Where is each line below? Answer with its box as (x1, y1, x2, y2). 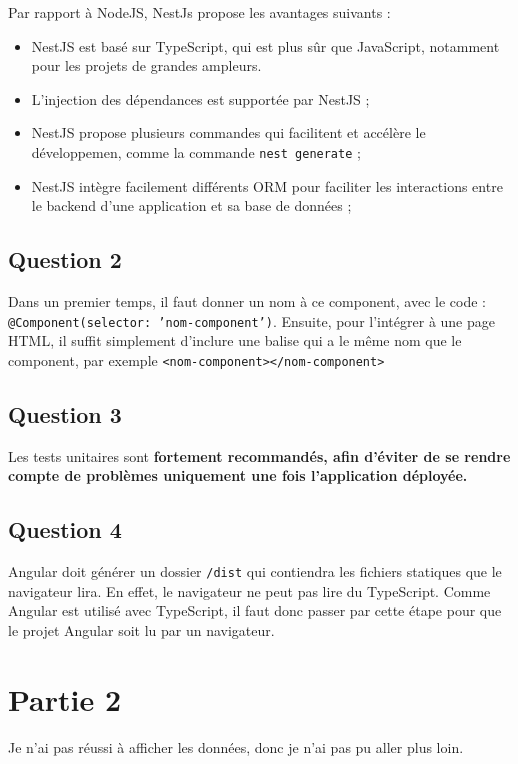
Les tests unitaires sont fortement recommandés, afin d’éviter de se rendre (8, 445, 511, 466)
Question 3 (8, 398, 122, 429)
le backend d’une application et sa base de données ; (31, 195, 352, 216)
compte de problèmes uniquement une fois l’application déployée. (8, 465, 468, 486)
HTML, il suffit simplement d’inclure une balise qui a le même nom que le (8, 330, 462, 351)
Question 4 (8, 514, 122, 545)
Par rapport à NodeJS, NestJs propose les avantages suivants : (8, 2, 391, 22)
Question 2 (8, 244, 122, 275)
